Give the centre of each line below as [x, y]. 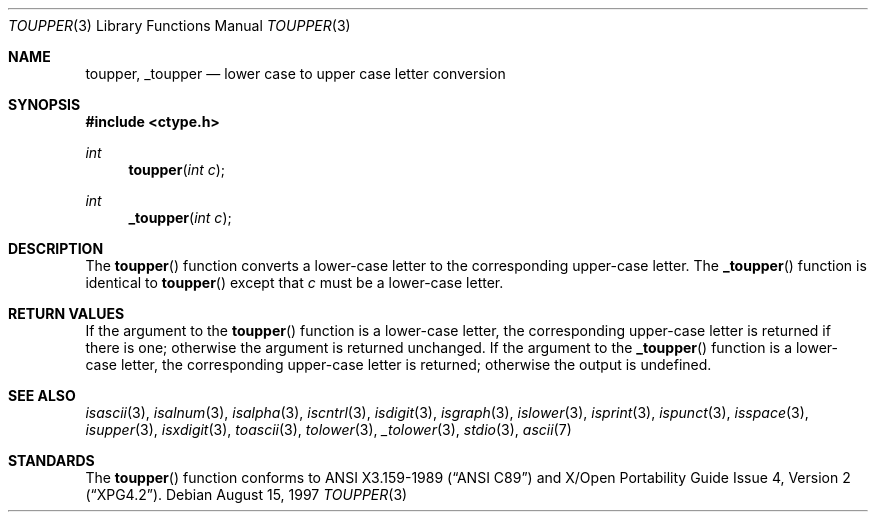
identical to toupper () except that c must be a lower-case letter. [294, 282]
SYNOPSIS [44, 104]
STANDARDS [51, 460]
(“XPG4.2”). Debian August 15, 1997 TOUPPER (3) [246, 494]
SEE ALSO [42, 395]
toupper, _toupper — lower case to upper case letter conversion [295, 73]
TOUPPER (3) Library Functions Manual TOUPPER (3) [179, 25]
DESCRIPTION [56, 248]
